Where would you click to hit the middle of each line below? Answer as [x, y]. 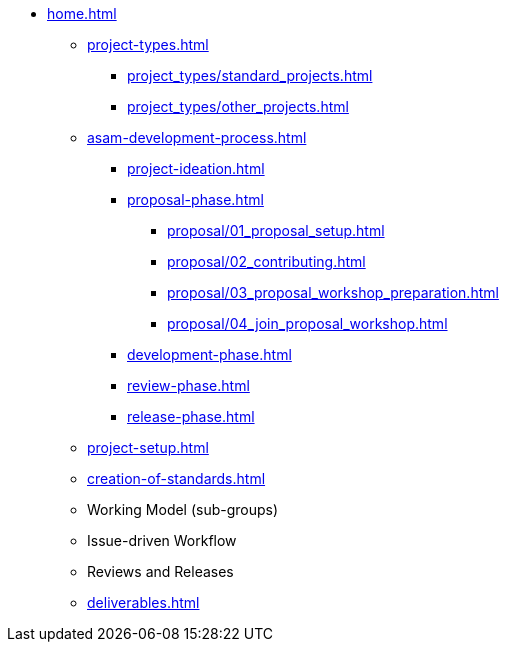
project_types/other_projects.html [238, 106]
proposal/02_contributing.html [266, 261]
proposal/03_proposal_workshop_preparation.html [333, 292]
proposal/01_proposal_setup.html [276, 230]
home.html [82, 13]
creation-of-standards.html [176, 478]
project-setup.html [148, 447]
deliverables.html [143, 602]
